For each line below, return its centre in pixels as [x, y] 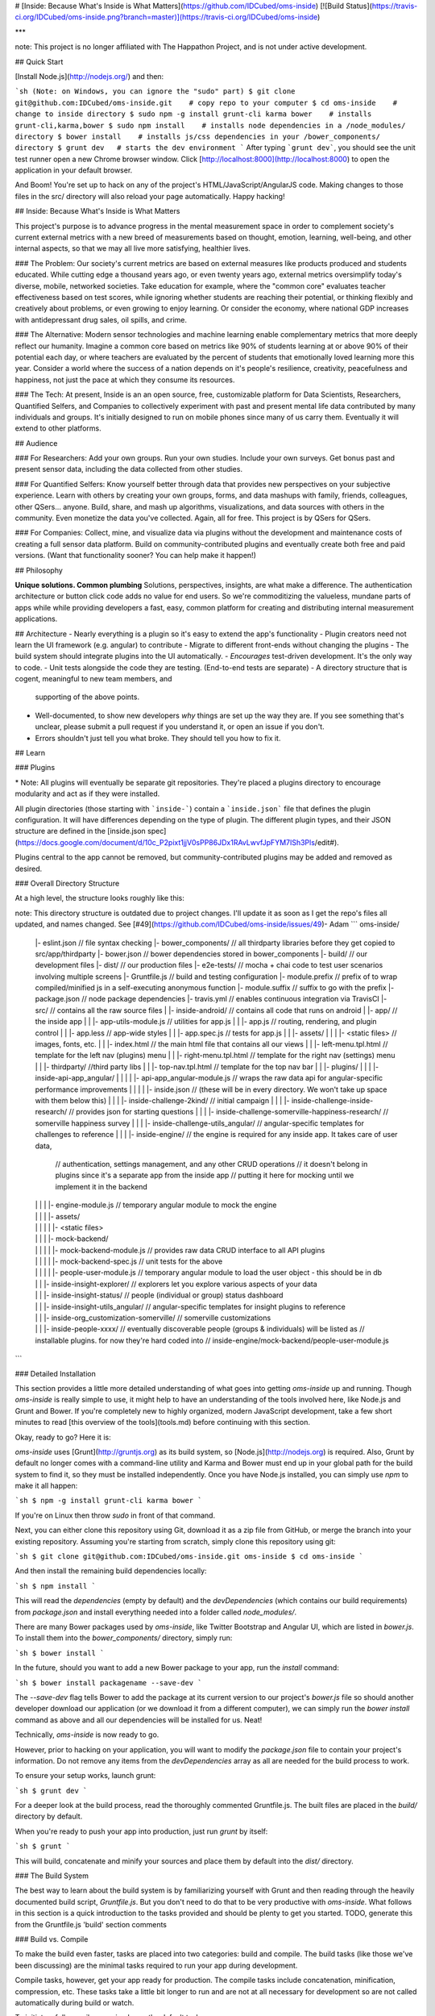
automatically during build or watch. [75, 2002]
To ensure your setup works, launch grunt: [85, 1776]
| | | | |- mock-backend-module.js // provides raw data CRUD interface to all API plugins [180, 1250]
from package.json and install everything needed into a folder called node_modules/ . [156, 1612]
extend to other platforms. [58, 428]
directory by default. [49, 1816]
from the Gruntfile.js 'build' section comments [91, 1924]
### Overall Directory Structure [67, 883]
